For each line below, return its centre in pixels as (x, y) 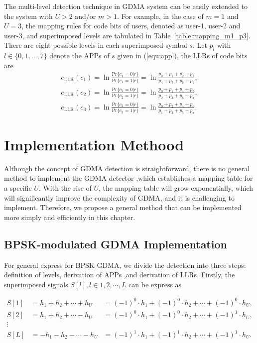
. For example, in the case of (160, 16)
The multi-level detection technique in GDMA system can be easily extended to (126, 6)
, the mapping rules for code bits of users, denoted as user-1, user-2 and (131, 26)
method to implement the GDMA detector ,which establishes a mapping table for (128, 178)
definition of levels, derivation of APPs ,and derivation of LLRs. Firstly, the (120, 275)
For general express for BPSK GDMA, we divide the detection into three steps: (125, 265)
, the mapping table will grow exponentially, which (176, 188)
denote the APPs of (79, 56)
